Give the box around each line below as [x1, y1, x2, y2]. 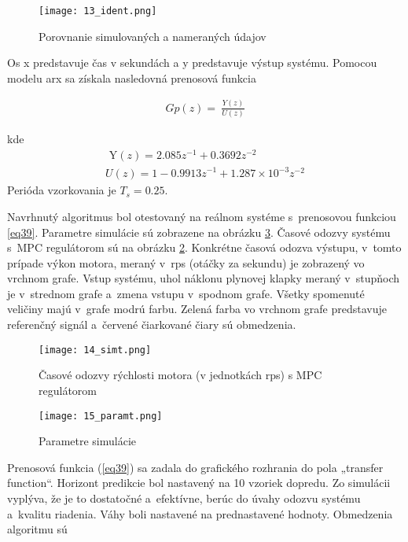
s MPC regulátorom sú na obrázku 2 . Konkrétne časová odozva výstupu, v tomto [7, 239, 402, 256]
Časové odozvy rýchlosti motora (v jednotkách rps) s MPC [39, 367, 322, 383]
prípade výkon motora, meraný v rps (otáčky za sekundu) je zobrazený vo [7, 254, 365, 271]
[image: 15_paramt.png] [39, 410, 163, 422]
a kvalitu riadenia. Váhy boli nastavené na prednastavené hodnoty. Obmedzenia [7, 505, 393, 522]
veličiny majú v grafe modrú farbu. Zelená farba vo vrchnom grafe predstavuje [7, 300, 388, 317]
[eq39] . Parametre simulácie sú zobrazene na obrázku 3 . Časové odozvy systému [7, 223, 391, 240]
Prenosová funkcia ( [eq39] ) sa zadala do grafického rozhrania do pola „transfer [7, 459, 384, 475]
